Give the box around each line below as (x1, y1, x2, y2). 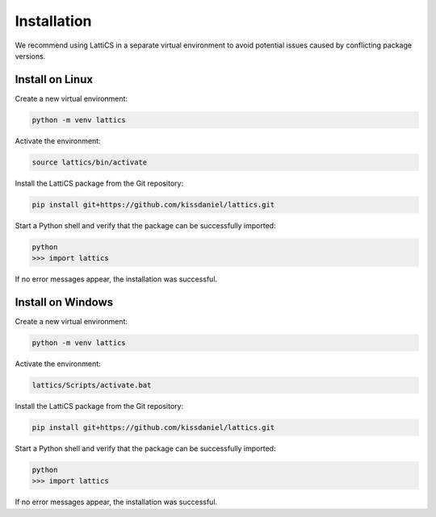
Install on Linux (15, 73, 93, 86)
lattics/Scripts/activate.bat (31, 380, 152, 390)
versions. (15, 51, 46, 60)
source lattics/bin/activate (31, 157, 148, 167)
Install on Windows (15, 295, 113, 309)
